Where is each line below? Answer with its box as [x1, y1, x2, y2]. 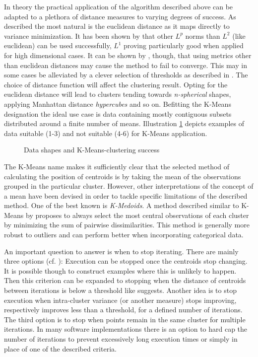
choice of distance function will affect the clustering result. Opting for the [4, 79, 228, 89]
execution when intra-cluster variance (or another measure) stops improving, [4, 294, 237, 305]
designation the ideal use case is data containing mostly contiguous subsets [4, 108, 232, 119]
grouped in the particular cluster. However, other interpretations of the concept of [4, 181, 254, 191]
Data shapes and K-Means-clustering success [24, 144, 160, 155]
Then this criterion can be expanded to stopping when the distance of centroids [4, 275, 246, 286]
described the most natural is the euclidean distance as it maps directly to [4, 21, 230, 31]
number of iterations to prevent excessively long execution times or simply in [4, 334, 238, 344]
